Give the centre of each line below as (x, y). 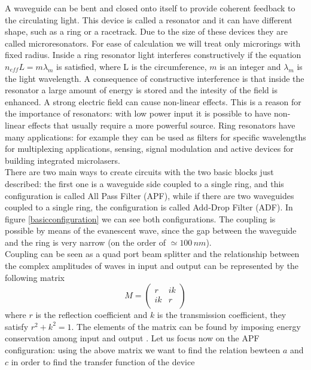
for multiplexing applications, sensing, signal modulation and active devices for (149, 149)
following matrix (35, 277)
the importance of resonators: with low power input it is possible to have (138, 113)
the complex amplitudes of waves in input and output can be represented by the (152, 266)
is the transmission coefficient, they (222, 315)
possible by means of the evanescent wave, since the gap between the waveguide (151, 230)
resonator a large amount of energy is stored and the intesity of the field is (141, 90)
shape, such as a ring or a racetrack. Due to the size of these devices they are (146, 31)
